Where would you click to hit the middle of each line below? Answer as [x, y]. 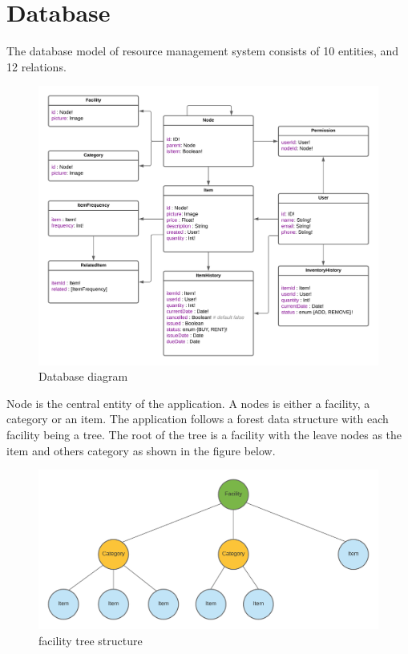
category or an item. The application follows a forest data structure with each [198, 419]
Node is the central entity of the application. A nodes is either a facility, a [188, 403]
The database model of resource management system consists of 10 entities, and [203, 51]
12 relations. [36, 66]
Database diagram [83, 376]
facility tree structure [91, 640]
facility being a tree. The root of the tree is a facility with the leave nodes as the [204, 434]
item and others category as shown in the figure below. [141, 450]
